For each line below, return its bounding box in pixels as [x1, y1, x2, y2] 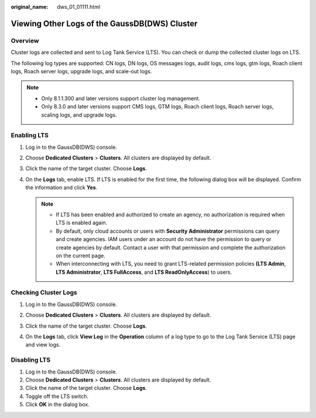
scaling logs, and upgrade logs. [41, 111, 117, 118]
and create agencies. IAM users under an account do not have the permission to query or [56, 236, 272, 243]
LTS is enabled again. [56, 219, 108, 226]
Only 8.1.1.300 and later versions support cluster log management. [41, 94, 200, 102]
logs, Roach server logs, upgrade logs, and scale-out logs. [11, 67, 152, 74]
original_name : [11, 4, 49, 10]
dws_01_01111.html [57, 4, 101, 10]
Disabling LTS [11, 356, 51, 364]
